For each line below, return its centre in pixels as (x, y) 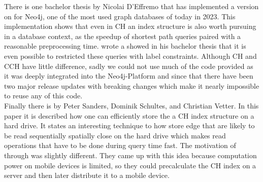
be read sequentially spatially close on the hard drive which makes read (115, 135)
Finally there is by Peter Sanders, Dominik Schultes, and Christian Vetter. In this (131, 105)
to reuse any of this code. (43, 96)
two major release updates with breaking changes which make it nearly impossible (132, 85)
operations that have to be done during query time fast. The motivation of (120, 145)
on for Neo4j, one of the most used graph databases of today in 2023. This (120, 16)
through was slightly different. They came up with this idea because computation (130, 155)
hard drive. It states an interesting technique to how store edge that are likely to (129, 125)
